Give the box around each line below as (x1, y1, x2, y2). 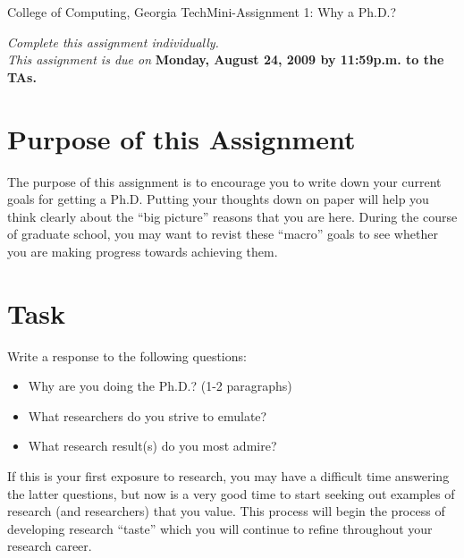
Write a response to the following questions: (7, 346, 247, 365)
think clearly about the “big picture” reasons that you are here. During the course (7, 207, 458, 225)
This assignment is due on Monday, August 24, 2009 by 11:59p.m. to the (7, 50, 444, 69)
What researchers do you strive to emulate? (28, 406, 267, 425)
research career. (7, 537, 92, 555)
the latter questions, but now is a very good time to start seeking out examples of (7, 484, 455, 503)
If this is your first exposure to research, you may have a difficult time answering (7, 466, 450, 485)
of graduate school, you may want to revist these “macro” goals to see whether (7, 224, 438, 243)
